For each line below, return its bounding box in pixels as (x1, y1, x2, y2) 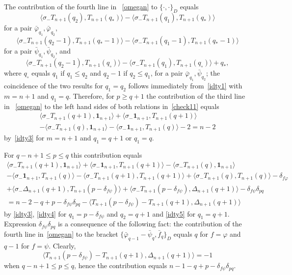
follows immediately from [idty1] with (128, 81, 242, 91)
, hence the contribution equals (74, 260, 167, 271)
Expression (4, 219, 37, 229)
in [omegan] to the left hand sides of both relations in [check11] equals (4, 101, 219, 111)
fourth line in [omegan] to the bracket (4, 228, 118, 239)
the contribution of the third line (146, 90, 245, 101)
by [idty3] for (4, 133, 45, 143)
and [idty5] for (152, 208, 196, 219)
